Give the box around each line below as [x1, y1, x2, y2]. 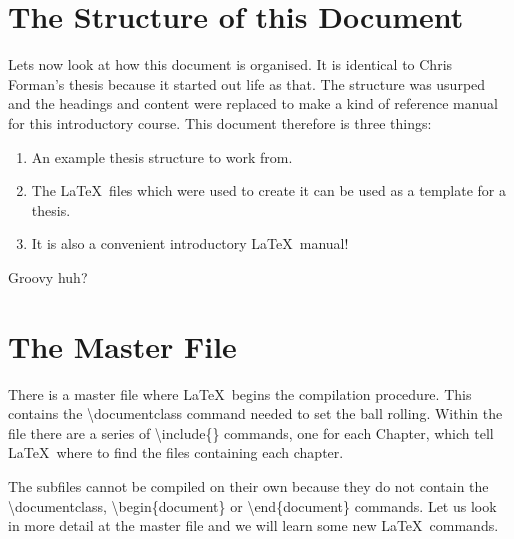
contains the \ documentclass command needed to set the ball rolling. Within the [8, 403, 503, 424]
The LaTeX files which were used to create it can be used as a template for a [31, 180, 506, 201]
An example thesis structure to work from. [31, 146, 293, 167]
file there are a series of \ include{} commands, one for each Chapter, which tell [8, 422, 494, 443]
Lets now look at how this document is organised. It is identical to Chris [8, 54, 453, 75]
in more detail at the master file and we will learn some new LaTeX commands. [8, 515, 499, 536]
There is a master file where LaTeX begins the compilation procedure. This [8, 383, 472, 404]
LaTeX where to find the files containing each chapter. [8, 442, 344, 463]
